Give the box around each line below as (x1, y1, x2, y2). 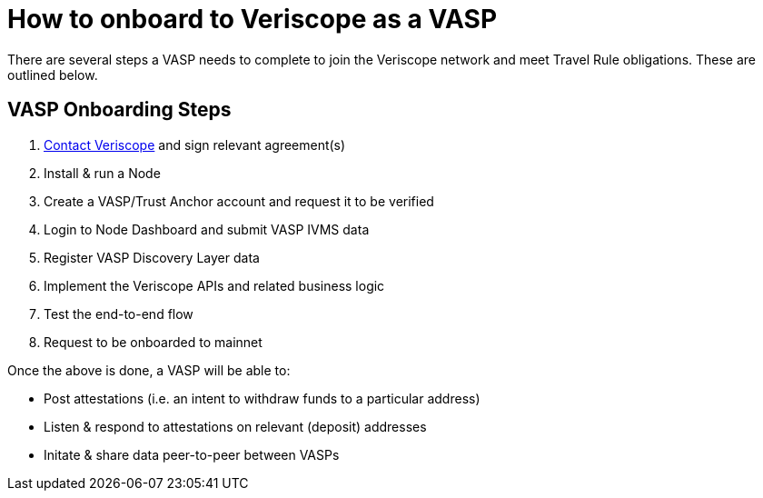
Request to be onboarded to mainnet (44, 334, 263, 350)
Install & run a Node (44, 164, 161, 181)
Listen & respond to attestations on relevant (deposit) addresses (44, 418, 427, 434)
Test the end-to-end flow (44, 305, 193, 322)
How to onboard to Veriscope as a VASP (7, 4, 498, 35)
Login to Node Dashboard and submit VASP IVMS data (44, 221, 370, 237)
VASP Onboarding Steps (7, 98, 232, 122)
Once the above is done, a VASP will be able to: (7, 362, 291, 378)
